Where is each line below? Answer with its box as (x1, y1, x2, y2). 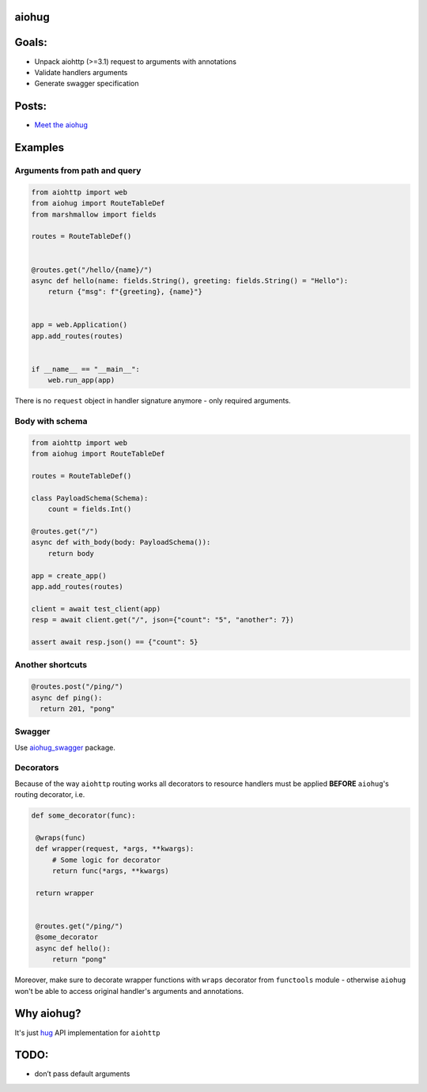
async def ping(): (31, 693, 103, 702)
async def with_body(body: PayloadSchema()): (31, 538, 211, 547)
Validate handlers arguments (34, 67, 128, 77)
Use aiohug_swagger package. (14, 742, 116, 752)
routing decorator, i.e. (14, 790, 85, 799)
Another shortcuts (14, 659, 87, 671)
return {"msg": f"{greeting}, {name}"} (47, 287, 203, 297)
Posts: (14, 100, 47, 113)
